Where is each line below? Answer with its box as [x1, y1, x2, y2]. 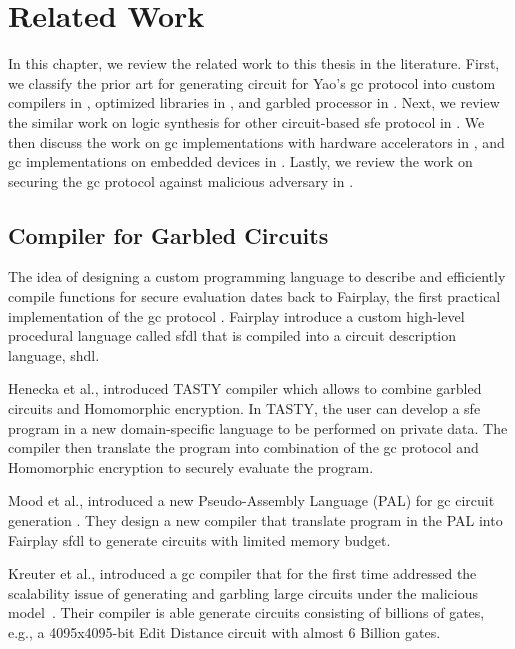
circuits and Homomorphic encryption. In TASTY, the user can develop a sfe [8, 398, 481, 419]
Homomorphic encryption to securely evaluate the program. [8, 456, 374, 477]
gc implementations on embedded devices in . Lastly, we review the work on [8, 151, 473, 172]
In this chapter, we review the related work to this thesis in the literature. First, [8, 53, 500, 74]
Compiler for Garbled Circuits [8, 219, 329, 250]
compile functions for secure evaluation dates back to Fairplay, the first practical [8, 286, 501, 307]
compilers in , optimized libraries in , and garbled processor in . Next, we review [8, 92, 500, 113]
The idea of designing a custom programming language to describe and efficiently [8, 266, 506, 287]
